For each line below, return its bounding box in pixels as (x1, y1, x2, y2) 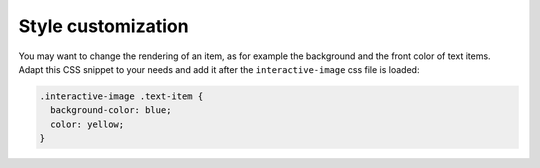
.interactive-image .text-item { (39, 90, 204, 102)
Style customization (18, 15, 189, 37)
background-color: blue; (50, 105, 172, 116)
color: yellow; (50, 118, 125, 130)
